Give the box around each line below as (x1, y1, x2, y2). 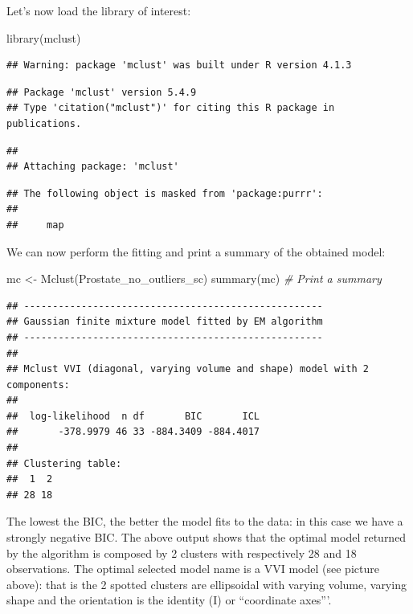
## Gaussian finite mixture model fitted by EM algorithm (6, 316, 323, 328)
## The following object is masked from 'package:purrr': (6, 187, 323, 199)
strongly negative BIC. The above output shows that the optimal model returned (6, 529, 407, 546)
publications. (6, 117, 82, 129)
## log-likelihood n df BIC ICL (6, 410, 260, 422)
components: (6, 379, 70, 391)
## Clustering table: (6, 457, 122, 469)
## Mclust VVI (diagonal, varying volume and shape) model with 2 (6, 363, 370, 375)
